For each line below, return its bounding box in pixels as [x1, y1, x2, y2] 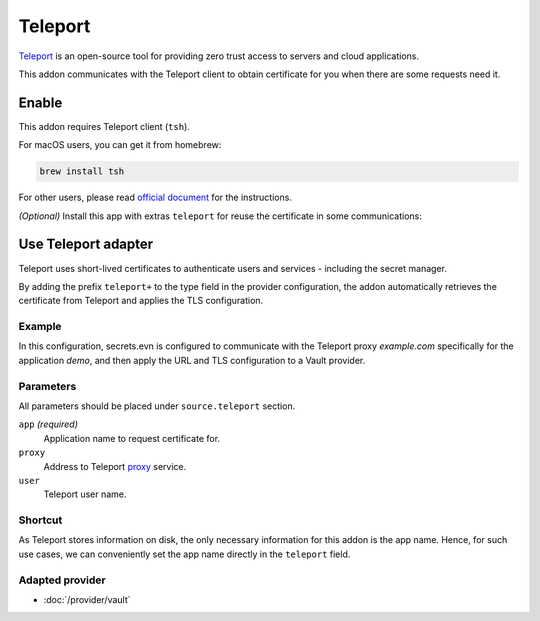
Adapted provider [18, 573, 106, 587]
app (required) [18, 418, 79, 430]
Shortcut [18, 513, 63, 527]
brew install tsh [39, 166, 125, 177]
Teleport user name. [43, 488, 127, 500]
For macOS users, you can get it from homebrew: [18, 139, 222, 151]
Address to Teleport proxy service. [43, 460, 187, 472]
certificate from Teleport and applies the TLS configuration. [18, 295, 264, 307]
